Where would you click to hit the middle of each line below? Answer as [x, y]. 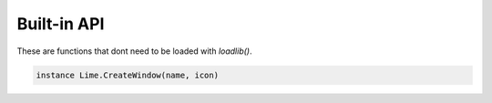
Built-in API [61, 24]
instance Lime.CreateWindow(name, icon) [127, 75]
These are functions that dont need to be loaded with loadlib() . [134, 51]
